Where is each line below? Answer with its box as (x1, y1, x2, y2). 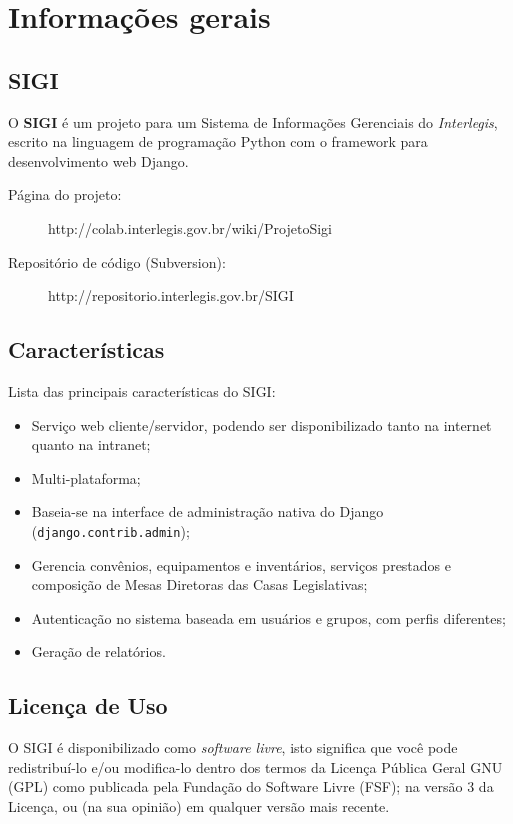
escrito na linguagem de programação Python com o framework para (8, 131, 428, 152)
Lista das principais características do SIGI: (8, 380, 276, 401)
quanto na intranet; (31, 434, 151, 455)
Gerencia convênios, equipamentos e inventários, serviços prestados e (31, 554, 451, 575)
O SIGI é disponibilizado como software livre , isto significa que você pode (8, 737, 458, 758)
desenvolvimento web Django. (8, 150, 189, 171)
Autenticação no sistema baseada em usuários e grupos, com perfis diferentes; (31, 607, 506, 628)
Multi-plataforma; (31, 467, 141, 488)
